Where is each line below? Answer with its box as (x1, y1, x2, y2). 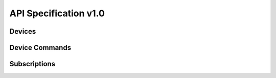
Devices (9, 27, 36, 36)
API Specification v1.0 (9, 8, 105, 19)
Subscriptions (9, 60, 56, 68)
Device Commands (9, 43, 72, 52)
